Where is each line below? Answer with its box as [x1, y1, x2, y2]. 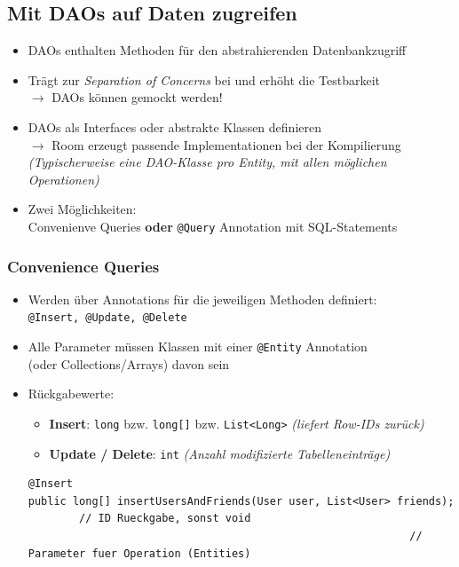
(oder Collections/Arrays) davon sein [28, 354, 230, 373]
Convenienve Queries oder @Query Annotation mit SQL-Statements [28, 217, 398, 235]
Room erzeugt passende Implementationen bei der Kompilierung [51, 135, 401, 154]
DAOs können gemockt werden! [51, 88, 223, 106]
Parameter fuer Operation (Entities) [28, 547, 251, 560]
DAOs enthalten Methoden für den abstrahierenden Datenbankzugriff [28, 41, 407, 59]
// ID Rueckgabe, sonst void [79, 512, 251, 525]
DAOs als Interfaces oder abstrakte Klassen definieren [28, 117, 321, 136]
